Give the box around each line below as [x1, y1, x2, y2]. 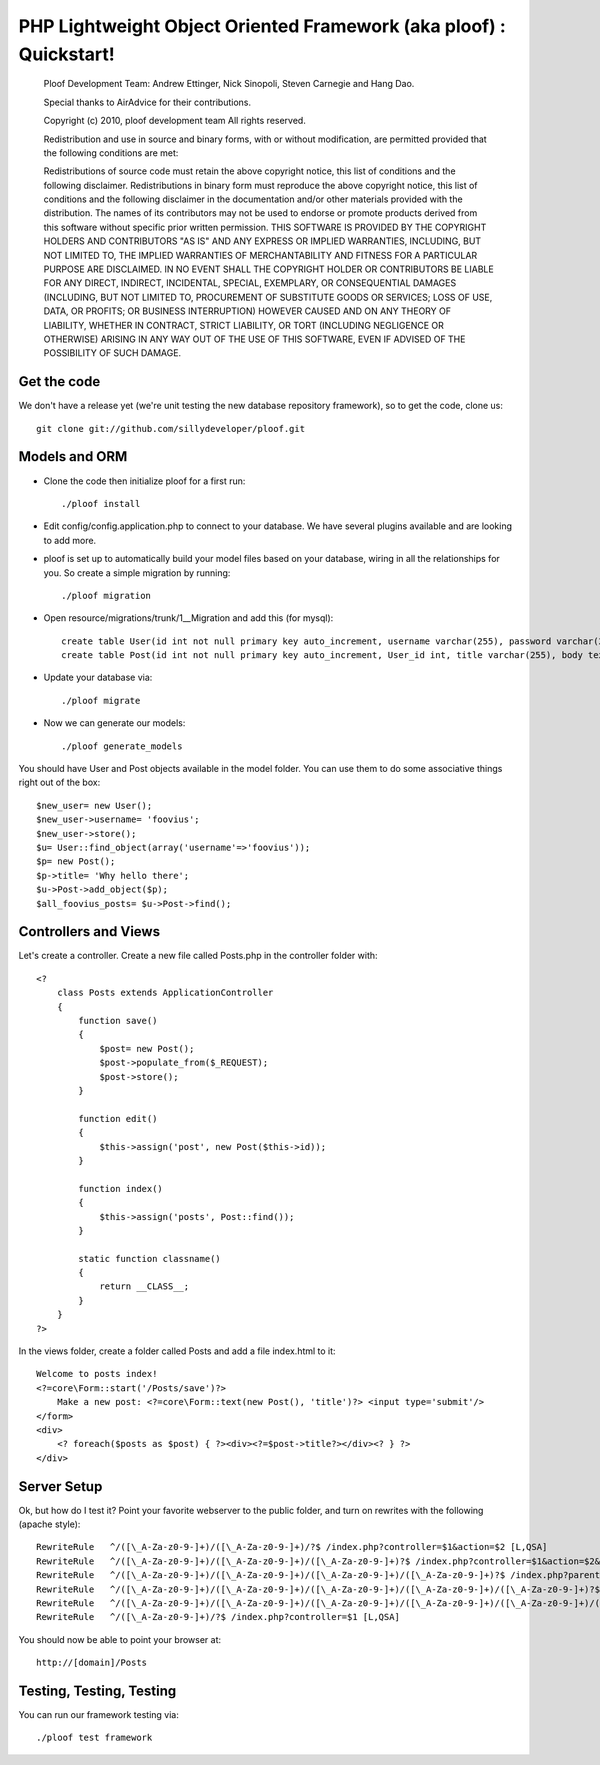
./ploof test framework [36, 1732, 153, 1744]
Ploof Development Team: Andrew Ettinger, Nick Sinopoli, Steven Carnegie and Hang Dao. [43, 78, 415, 90]
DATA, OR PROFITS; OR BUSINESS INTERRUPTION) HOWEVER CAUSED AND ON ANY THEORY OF [43, 305, 452, 317]
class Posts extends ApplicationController [56, 987, 274, 999]
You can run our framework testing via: [18, 1709, 179, 1721]
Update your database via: [43, 671, 153, 684]
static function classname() [78, 1253, 222, 1264]
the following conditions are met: [43, 146, 179, 159]
